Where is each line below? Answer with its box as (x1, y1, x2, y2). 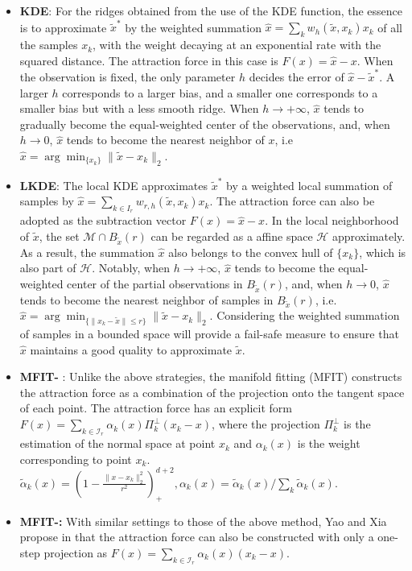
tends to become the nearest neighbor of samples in (19, 291, 274, 308)
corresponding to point (19, 450, 132, 467)
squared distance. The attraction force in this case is (19, 52, 278, 68)
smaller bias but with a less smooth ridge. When (19, 100, 259, 117)
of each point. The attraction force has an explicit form (19, 399, 292, 416)
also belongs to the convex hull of (168, 243, 333, 260)
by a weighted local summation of (226, 176, 393, 193)
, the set (39, 227, 80, 244)
